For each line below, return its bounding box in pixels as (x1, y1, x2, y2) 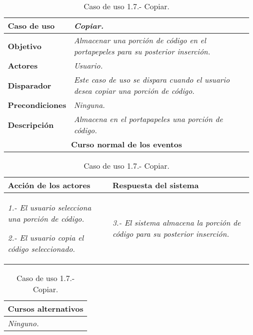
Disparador (8, 79, 52, 91)
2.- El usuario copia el (8, 232, 84, 243)
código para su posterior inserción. (112, 228, 229, 239)
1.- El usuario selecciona (8, 202, 91, 213)
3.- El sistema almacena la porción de (112, 217, 241, 228)
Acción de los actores (8, 179, 90, 191)
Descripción (8, 119, 54, 130)
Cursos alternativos (8, 303, 84, 314)
